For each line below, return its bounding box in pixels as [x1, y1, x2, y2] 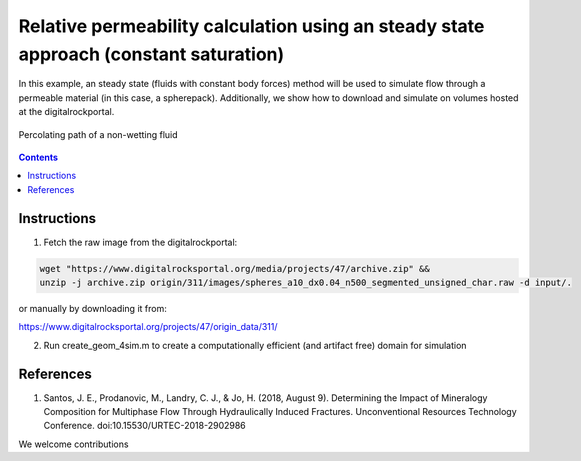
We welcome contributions [18, 438, 129, 450]
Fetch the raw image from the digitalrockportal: [43, 236, 238, 248]
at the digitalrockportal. [18, 106, 115, 118]
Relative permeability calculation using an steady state [18, 15, 485, 37]
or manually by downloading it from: [18, 302, 167, 314]
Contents [18, 151, 59, 163]
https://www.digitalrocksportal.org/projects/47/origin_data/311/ [18, 321, 279, 333]
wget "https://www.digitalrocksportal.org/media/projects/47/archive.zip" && [39, 263, 430, 274]
